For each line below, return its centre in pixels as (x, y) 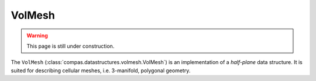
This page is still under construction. (71, 46)
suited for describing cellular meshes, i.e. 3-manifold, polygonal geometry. (101, 71)
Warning (37, 36)
